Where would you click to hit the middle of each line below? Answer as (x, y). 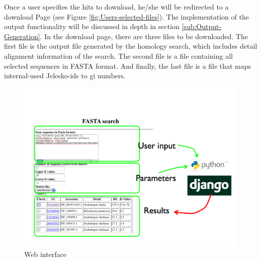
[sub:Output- (202, 26)
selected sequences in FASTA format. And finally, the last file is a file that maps (128, 66)
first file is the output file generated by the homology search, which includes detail (131, 46)
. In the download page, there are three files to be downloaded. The (144, 36)
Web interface (46, 254)
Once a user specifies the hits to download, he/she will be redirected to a (116, 7)
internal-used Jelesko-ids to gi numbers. (65, 76)
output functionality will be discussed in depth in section (92, 26)
